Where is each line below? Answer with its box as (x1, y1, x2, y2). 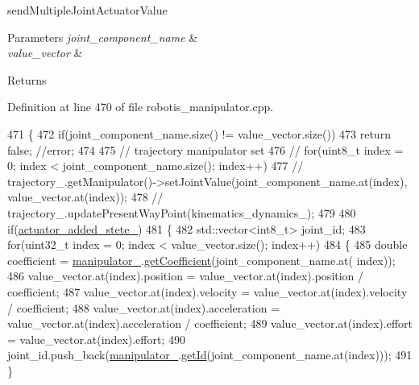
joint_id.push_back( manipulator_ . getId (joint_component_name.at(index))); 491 (7, 346, 413, 363)
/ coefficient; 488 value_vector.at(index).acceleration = (7, 299, 280, 316)
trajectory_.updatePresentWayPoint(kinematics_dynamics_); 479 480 (7, 204, 356, 221)
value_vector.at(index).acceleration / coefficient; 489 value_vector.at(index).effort (7, 315, 413, 332)
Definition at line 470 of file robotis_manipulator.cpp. (7, 98, 274, 115)
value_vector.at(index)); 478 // (7, 188, 164, 205)
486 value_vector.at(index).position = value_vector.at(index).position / (7, 267, 364, 284)
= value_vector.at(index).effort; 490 (7, 330, 185, 347)
